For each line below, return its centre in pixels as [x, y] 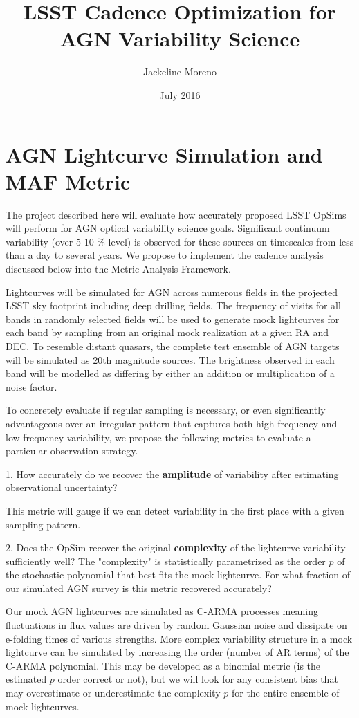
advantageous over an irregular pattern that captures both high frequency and [172, 423]
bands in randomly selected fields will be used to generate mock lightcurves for [173, 319]
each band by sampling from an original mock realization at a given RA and [167, 332]
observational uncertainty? [62, 487]
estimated [26, 679]
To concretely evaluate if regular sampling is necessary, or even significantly [166, 410]
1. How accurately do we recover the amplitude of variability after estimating [172, 473]
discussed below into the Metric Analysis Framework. [118, 268]
